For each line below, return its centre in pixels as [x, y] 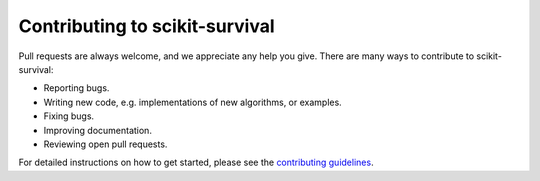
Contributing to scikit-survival [146, 26]
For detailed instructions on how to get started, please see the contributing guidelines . [196, 162]
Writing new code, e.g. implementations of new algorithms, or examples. [192, 102]
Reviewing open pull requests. [105, 144]
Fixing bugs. [69, 116]
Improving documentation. [97, 130]
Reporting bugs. [76, 88]
